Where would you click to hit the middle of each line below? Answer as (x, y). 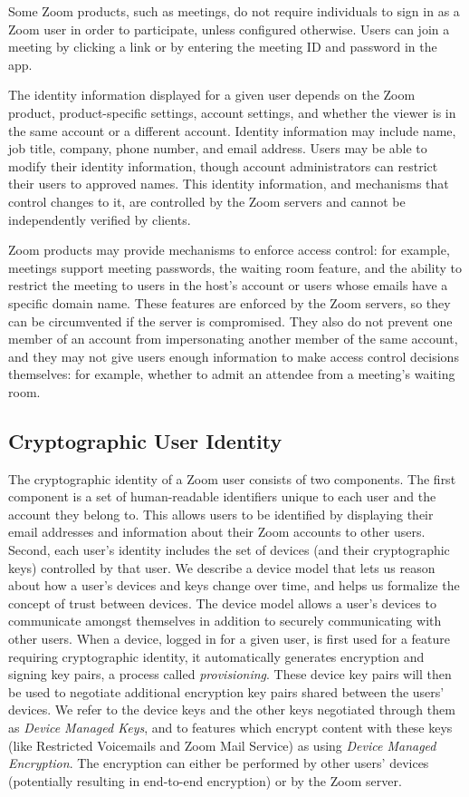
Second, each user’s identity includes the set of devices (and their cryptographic (229, 550)
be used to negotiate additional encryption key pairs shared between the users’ (226, 691)
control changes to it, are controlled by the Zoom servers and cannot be (207, 201)
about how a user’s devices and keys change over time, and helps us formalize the (234, 585)
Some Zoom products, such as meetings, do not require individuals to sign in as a (234, 11)
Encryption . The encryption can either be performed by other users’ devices (219, 763)
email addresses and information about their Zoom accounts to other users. (217, 532)
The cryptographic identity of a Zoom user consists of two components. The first (232, 478)
